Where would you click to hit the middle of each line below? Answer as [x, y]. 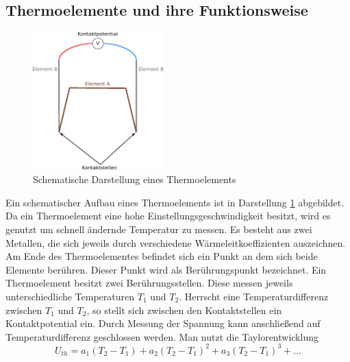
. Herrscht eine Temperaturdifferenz [254, 297]
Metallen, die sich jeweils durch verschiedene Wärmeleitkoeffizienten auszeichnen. [176, 242]
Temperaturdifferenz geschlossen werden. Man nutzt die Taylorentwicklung [162, 336]
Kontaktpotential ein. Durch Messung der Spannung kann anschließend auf [163, 323]
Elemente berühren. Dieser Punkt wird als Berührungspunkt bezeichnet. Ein [166, 269]
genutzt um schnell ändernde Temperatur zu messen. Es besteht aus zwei [159, 229]
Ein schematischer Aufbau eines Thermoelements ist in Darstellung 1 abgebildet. [175, 202]
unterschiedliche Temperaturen [70, 297]
